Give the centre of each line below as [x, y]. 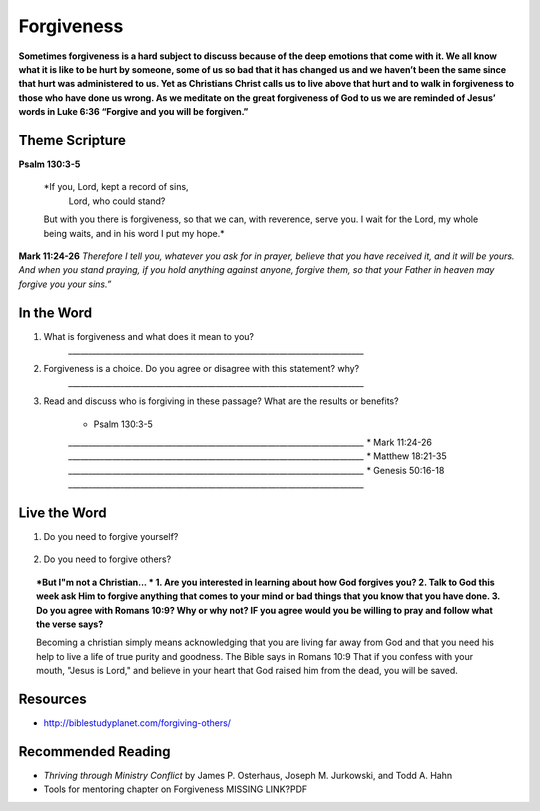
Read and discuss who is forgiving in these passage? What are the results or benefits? [221, 401]
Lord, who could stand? [117, 201]
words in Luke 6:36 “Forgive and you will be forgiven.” [133, 112]
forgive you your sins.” [65, 284]
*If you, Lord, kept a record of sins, [116, 187]
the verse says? [70, 624]
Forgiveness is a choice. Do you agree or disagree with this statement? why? [201, 369]
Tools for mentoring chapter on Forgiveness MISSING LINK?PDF [175, 789]
